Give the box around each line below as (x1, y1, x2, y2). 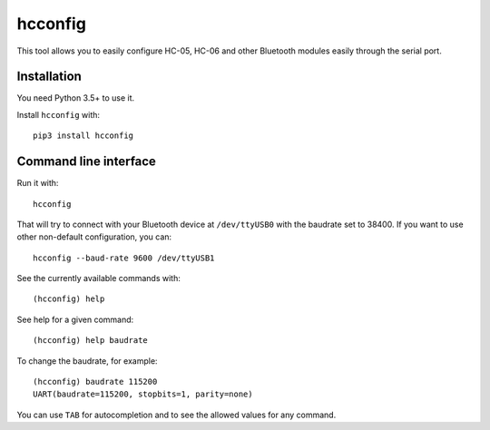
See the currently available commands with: (16, 273, 181, 284)
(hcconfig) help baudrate (33, 336, 149, 346)
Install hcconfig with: (16, 109, 100, 120)
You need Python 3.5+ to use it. (16, 93, 135, 103)
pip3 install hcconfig (33, 131, 134, 141)
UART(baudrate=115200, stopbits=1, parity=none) (33, 389, 253, 399)
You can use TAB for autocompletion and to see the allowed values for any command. (16, 409, 337, 420)
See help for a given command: (16, 314, 134, 325)
